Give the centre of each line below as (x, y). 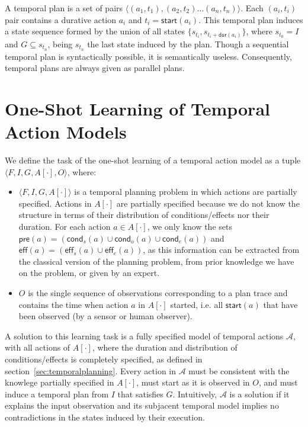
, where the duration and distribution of (165, 347)
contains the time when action (73, 304)
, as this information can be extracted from (221, 250)
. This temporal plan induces (251, 19)
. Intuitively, (195, 394)
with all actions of (38, 347)
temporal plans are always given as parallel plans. (95, 68)
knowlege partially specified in (60, 382)
